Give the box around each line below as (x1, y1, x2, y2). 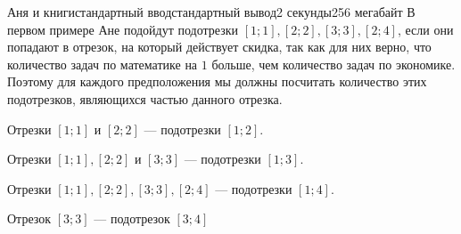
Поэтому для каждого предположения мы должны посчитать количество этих (7, 72, 427, 91)
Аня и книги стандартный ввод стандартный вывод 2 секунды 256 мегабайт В (7, 3, 416, 20)
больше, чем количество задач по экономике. (211, 54, 456, 73)
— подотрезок (94, 209, 170, 228)
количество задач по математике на (7, 54, 198, 73)
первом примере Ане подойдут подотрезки (7, 20, 239, 38)
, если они (397, 20, 454, 38)
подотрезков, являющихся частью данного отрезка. (7, 89, 283, 108)
